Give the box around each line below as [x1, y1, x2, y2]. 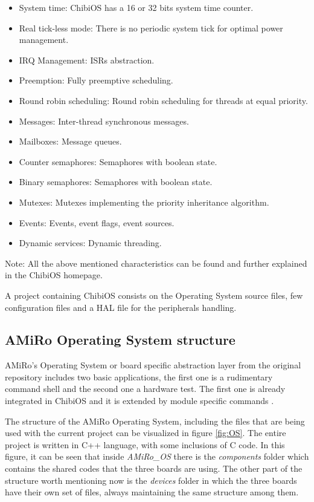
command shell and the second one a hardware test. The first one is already [5, 382, 286, 395]
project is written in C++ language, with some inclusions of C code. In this [5, 438, 285, 451]
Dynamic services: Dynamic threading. [19, 236, 162, 249]
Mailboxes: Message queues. [19, 135, 122, 148]
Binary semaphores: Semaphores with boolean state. [19, 175, 213, 188]
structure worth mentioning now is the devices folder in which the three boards [5, 474, 297, 486]
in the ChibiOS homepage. [5, 269, 103, 281]
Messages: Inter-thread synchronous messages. [19, 114, 189, 127]
